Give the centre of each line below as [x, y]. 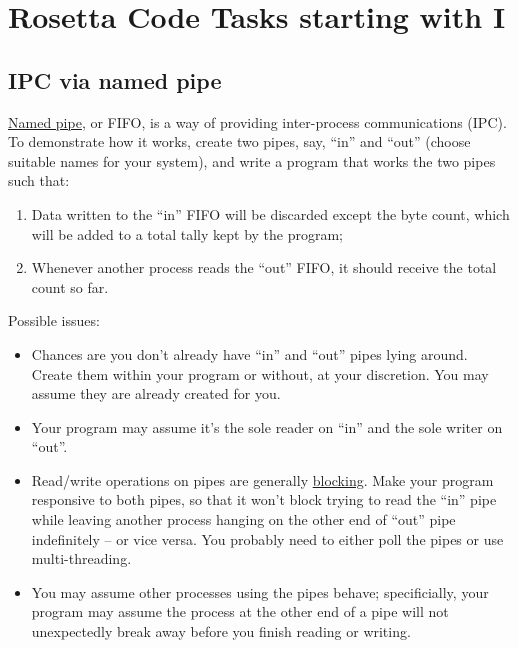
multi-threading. [81, 558]
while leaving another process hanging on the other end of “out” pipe [243, 519]
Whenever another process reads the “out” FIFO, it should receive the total [264, 267]
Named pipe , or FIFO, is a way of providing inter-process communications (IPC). [257, 121]
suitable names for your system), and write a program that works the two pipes [252, 160]
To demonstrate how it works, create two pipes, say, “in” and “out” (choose [239, 141]
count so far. [70, 286]
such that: [39, 180]
